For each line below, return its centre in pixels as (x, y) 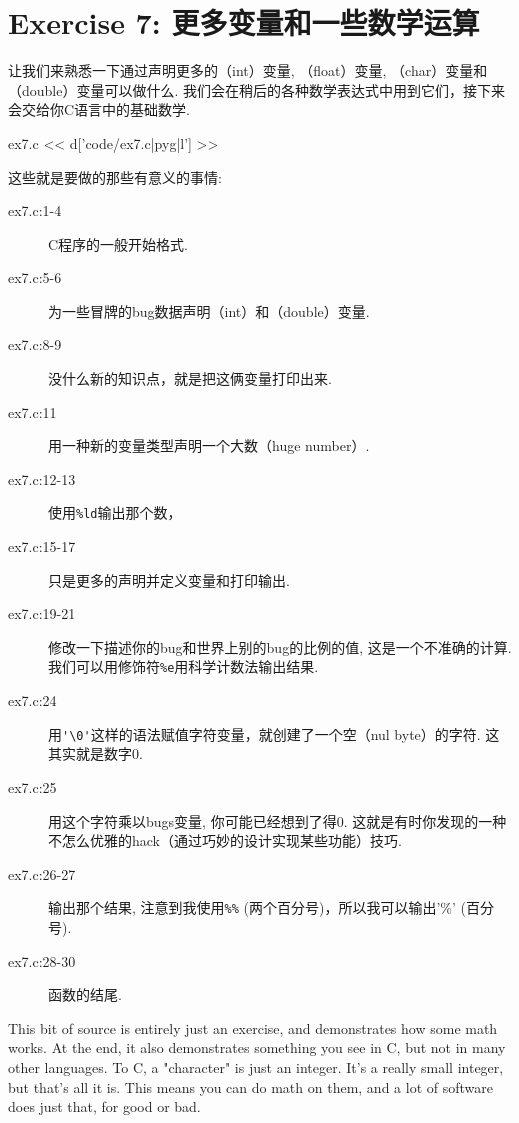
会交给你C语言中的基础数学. (99, 109)
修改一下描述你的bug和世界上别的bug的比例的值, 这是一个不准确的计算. (280, 646)
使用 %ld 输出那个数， (115, 512)
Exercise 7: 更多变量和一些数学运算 (244, 22)
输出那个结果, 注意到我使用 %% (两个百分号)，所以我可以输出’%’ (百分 (271, 907)
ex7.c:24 (32, 700)
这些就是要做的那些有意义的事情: (115, 176)
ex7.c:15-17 (42, 546)
